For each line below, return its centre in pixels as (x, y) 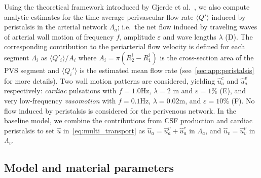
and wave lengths (190, 36)
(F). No (243, 100)
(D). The (239, 36)
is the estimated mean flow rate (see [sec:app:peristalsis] (167, 70)
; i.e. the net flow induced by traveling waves (187, 27)
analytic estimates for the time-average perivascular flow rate (99, 16)
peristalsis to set (29, 130)
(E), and (233, 91)
